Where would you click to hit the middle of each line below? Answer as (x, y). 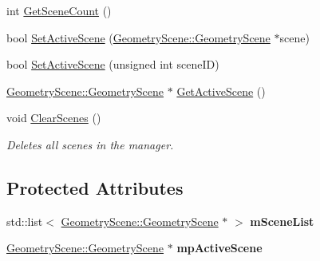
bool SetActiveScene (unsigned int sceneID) (113, 64)
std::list (25, 221)
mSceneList (282, 221)
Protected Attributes (95, 187)
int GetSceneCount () (59, 10)
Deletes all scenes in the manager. (90, 144)
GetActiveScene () (221, 91)
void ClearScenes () (54, 118)
